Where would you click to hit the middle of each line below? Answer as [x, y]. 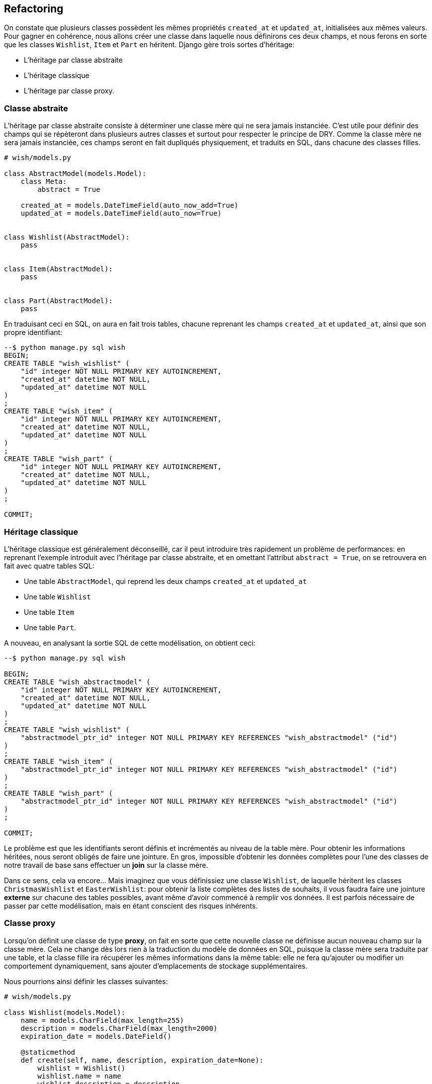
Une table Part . [50, 627]
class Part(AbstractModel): [59, 301]
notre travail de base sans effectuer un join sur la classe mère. [106, 865]
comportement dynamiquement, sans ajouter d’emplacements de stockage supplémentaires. [156, 966]
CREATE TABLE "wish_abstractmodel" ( [77, 682]
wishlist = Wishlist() [81, 1068]
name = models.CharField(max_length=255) [102, 1020]
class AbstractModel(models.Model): [75, 174]
